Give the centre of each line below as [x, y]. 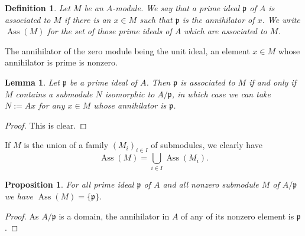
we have [19, 196]
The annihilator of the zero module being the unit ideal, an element [127, 50]
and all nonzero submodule [211, 184]
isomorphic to [130, 94]
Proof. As [22, 216]
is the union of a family [66, 145]
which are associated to [225, 31]
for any [52, 105]
